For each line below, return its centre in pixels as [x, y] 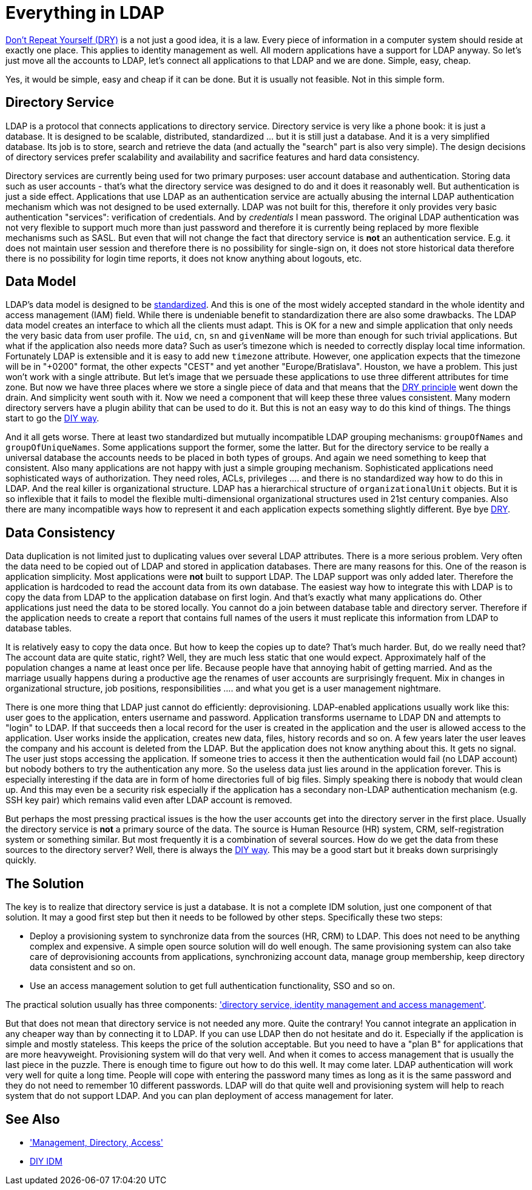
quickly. [21, 860]
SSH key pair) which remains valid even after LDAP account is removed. [149, 800]
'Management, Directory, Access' [96, 1142]
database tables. [39, 628]
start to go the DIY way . [52, 418]
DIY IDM [46, 1161]
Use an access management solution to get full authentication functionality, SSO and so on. [212, 986]
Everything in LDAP [85, 13]
